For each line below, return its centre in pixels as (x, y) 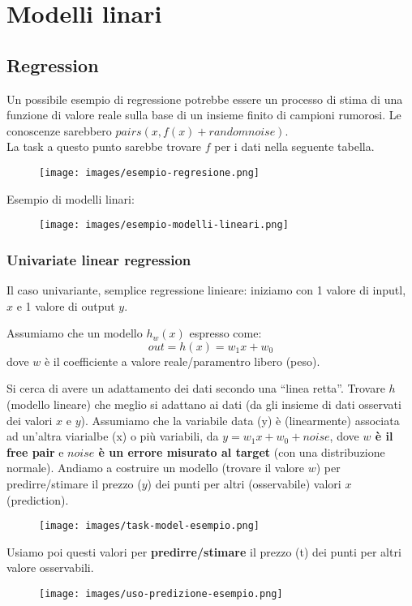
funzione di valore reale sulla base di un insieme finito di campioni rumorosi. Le (204, 115)
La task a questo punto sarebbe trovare (104, 146)
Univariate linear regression (99, 259)
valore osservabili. (50, 567)
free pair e (35, 451)
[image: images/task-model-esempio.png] (150, 526)
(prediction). (38, 499)
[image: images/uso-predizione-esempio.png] (161, 594)
